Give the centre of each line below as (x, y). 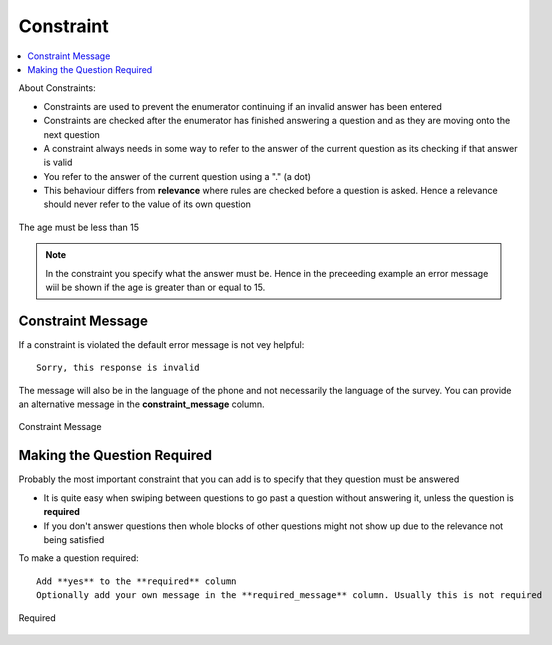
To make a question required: (78, 558)
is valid (58, 162)
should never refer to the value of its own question (147, 204)
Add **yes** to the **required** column (136, 581)
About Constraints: (57, 88)
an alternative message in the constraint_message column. (141, 404)
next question (71, 134)
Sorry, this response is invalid (118, 368)
